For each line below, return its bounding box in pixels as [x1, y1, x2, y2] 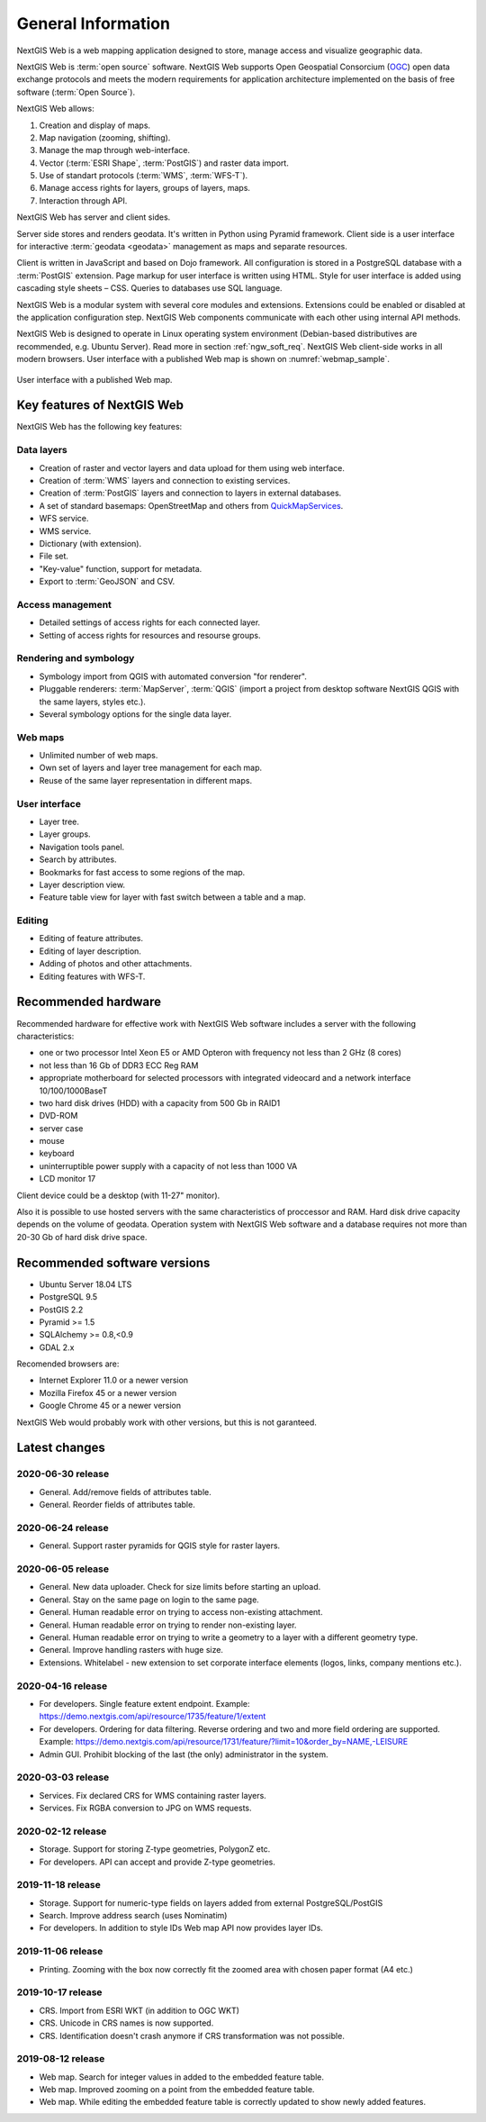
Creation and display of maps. [39, 120, 151, 131]
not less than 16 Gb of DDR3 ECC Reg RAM [39, 1059, 199, 1071]
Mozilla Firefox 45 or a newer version [39, 1387, 177, 1398]
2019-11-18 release [16, 1879, 101, 1891]
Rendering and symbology [16, 652, 135, 665]
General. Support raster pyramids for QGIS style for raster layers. [39, 1540, 281, 1551]
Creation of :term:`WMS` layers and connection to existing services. [39, 475, 291, 485]
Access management [16, 598, 112, 611]
